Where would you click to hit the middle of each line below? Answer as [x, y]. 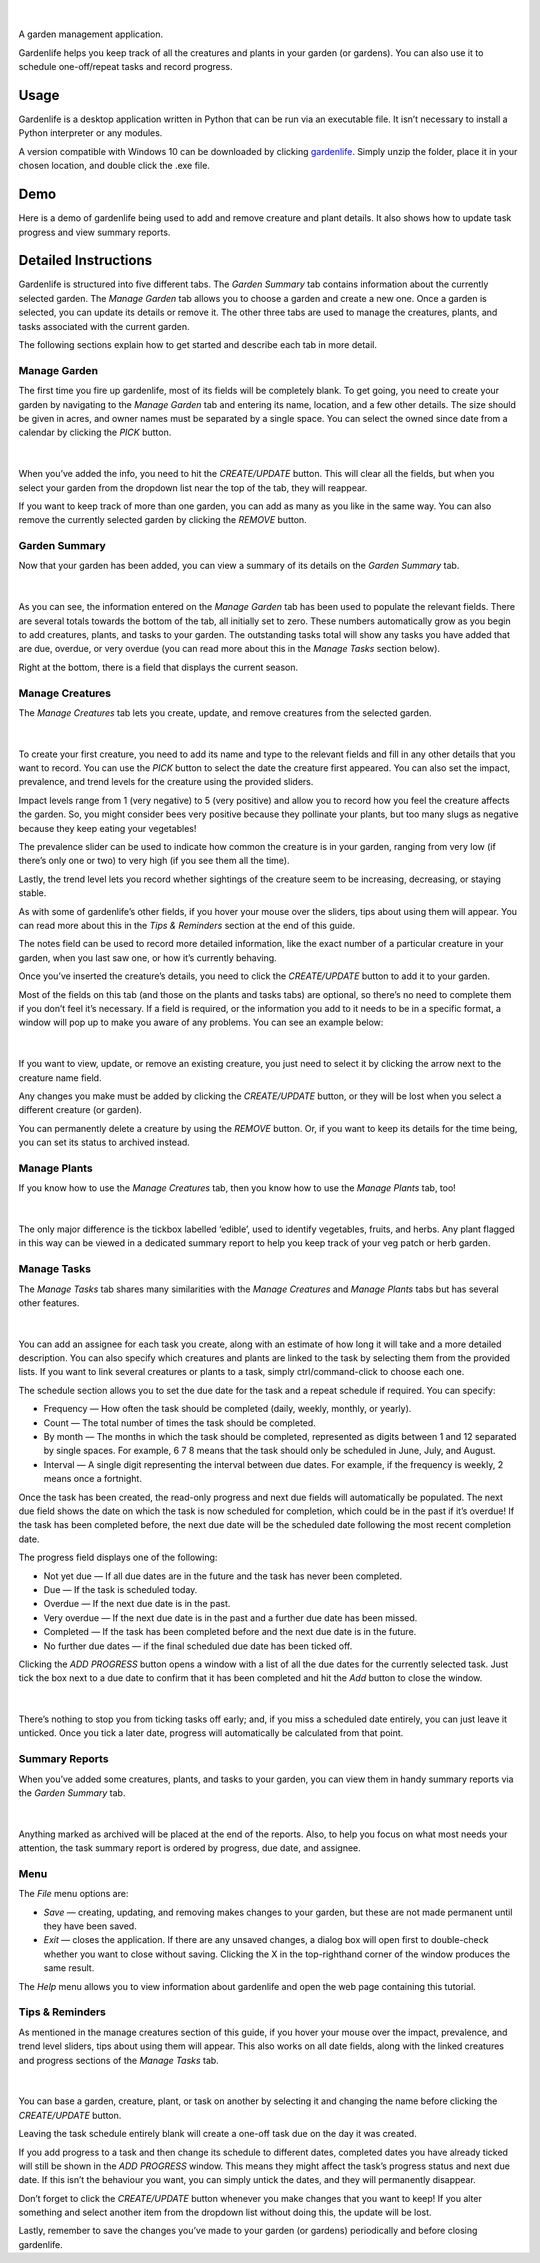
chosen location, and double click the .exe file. [114, 166]
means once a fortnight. [92, 1479]
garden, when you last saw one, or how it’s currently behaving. [147, 957]
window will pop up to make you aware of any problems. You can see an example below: [201, 1022]
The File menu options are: [73, 1894]
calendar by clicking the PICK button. [95, 432]
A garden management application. [91, 34]
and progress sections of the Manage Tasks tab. [118, 2060]
